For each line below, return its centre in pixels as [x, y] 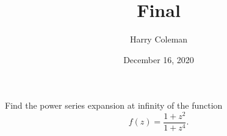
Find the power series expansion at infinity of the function [114, 105]
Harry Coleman [159, 39]
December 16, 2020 [159, 59]
